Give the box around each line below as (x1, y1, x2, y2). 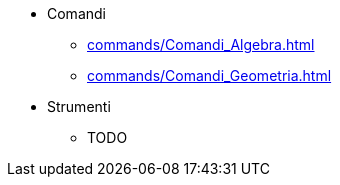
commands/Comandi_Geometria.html (87, 67, 332, 84)
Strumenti (47, 98, 111, 115)
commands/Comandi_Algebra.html (87, 36, 315, 53)
